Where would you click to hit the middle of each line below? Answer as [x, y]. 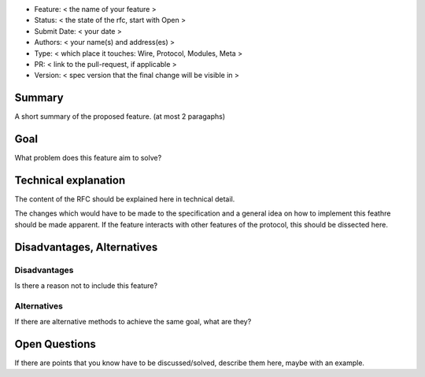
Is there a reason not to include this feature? [86, 286]
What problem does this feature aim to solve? [88, 158]
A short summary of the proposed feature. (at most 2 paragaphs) [120, 116]
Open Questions [55, 344]
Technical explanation [70, 180]
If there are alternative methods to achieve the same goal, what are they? [133, 322]
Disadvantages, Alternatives [86, 247]
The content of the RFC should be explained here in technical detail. [125, 199]
